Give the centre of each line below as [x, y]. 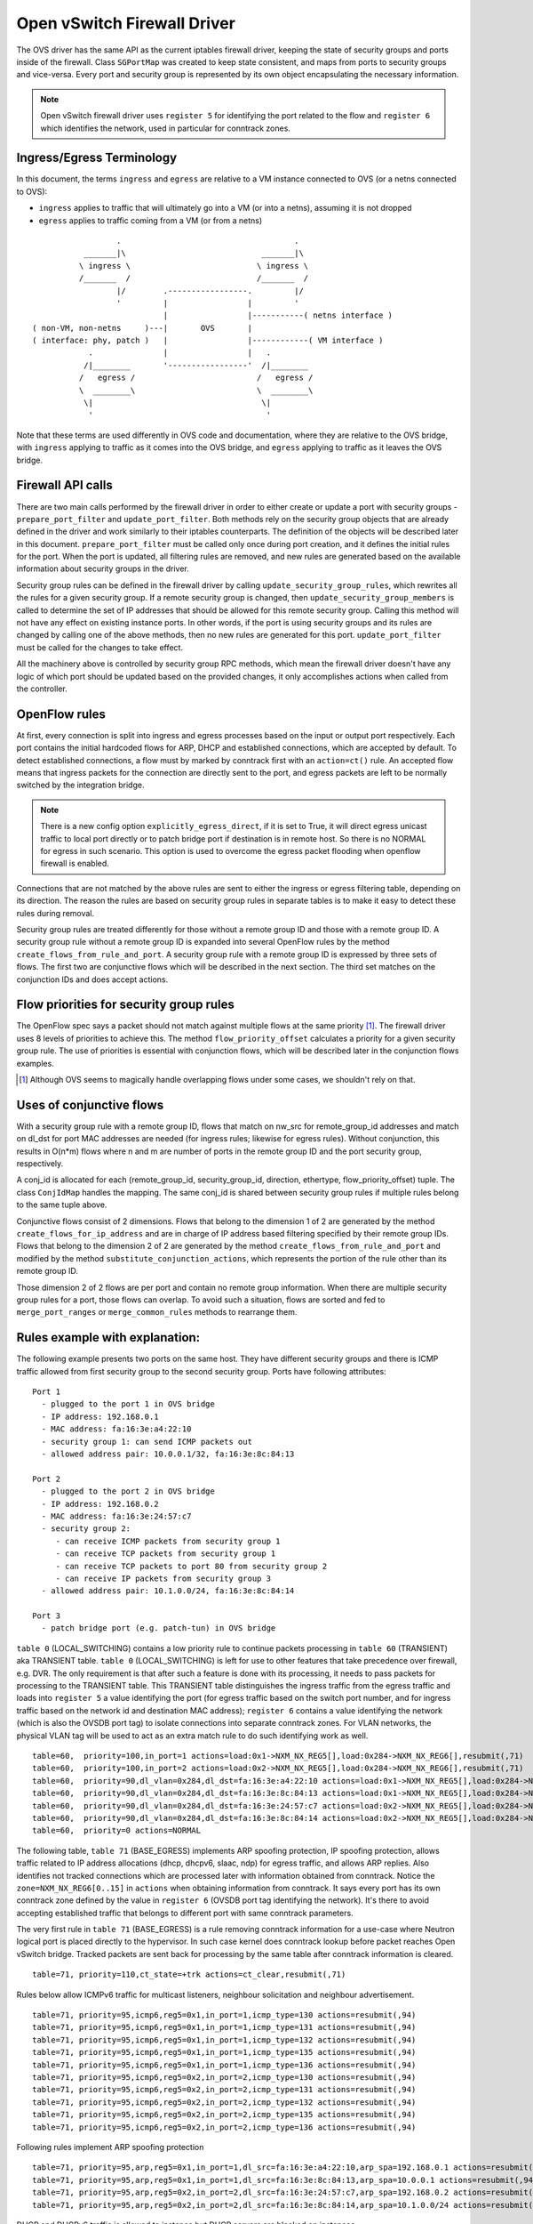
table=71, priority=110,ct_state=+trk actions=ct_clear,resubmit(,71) [189, 1974]
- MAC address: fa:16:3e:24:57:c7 [116, 1516]
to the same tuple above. [62, 1205]
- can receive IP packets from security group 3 [163, 1578]
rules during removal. [56, 913]
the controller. [42, 689]
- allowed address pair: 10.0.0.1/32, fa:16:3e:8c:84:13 [168, 1454]
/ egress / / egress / [196, 378]
